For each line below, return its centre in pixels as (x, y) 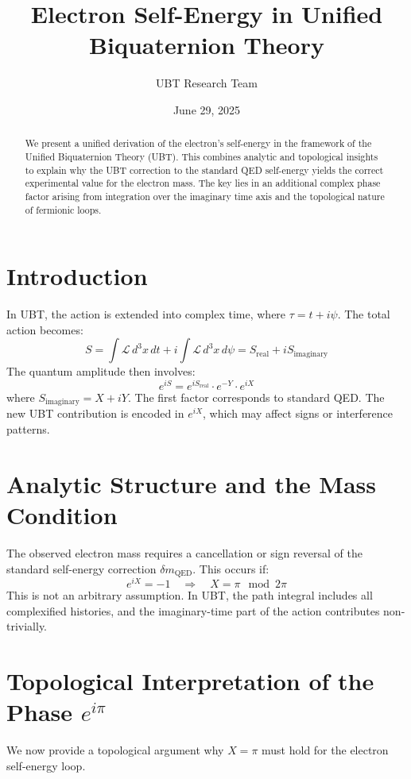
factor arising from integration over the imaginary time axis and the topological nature (205, 196)
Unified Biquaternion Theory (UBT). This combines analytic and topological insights (202, 156)
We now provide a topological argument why (115, 750)
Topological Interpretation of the (190, 681)
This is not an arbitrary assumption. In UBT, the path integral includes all (190, 595)
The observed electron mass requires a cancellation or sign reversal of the (184, 552)
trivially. (27, 626)
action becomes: (45, 329)
